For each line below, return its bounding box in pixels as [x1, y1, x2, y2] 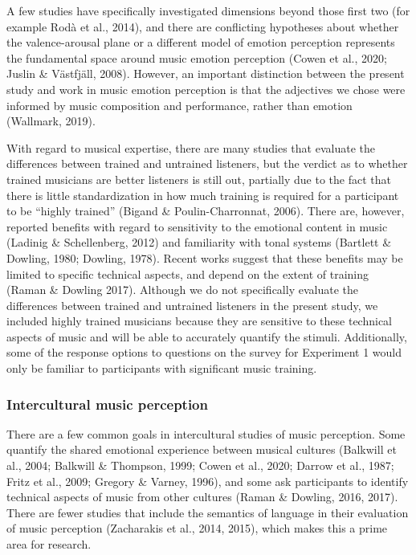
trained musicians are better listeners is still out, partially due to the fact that [6, 170, 391, 187]
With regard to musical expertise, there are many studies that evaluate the [6, 139, 375, 156]
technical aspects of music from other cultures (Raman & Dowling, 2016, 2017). [6, 488, 398, 505]
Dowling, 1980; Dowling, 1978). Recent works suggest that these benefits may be [6, 249, 403, 266]
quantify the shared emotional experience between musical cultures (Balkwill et [6, 441, 397, 458]
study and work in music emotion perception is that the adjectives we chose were [6, 80, 406, 97]
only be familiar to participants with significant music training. [6, 360, 317, 377]
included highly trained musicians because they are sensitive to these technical [6, 312, 393, 329]
